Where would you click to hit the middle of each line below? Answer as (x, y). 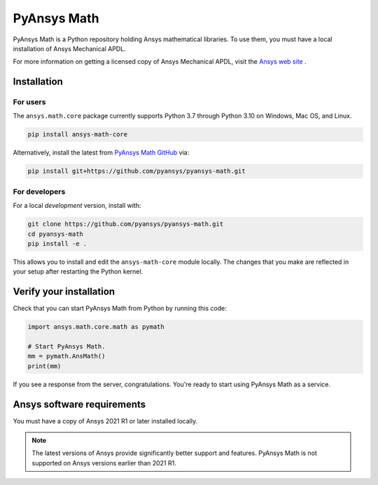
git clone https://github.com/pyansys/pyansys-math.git (126, 224)
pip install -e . (57, 244)
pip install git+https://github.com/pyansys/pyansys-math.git (136, 171)
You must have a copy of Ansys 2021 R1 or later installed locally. (105, 421)
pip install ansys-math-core (78, 134)
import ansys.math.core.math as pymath (96, 327)
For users (29, 102)
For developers (39, 191)
